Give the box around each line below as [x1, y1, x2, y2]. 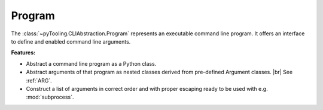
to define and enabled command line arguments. [11, 38, 131, 45]
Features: [11, 49, 36, 56]
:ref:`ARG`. [26, 77, 52, 84]
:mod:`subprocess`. [26, 93, 74, 101]
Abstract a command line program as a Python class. [26, 60, 157, 67]
